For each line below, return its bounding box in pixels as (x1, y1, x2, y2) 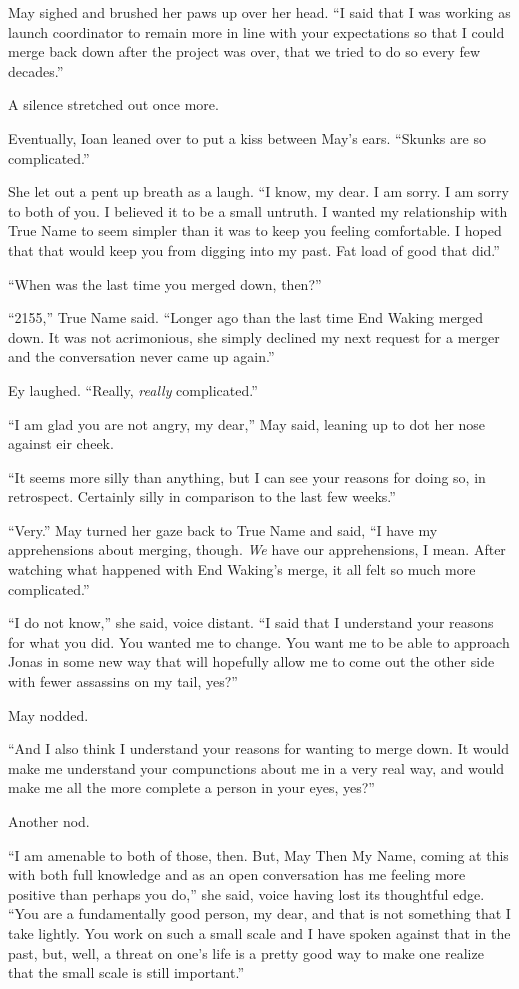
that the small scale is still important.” (8, 962, 244, 983)
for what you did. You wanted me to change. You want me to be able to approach (8, 631, 510, 652)
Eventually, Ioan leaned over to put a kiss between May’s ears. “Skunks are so (8, 127, 486, 148)
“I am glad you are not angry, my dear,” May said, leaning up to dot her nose (8, 413, 486, 434)
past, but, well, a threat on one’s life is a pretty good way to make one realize (8, 942, 484, 963)
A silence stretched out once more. (8, 94, 219, 115)
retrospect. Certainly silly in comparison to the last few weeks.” (8, 486, 396, 507)
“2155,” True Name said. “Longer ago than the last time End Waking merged (8, 307, 484, 328)
